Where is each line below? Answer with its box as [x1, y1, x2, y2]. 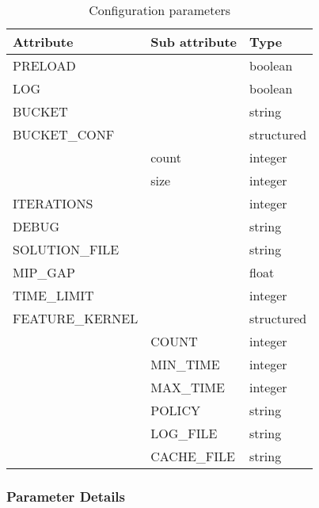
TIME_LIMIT [13, 286, 94, 304]
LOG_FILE [150, 424, 218, 442]
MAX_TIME [150, 378, 225, 396]
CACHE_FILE [150, 447, 235, 465]
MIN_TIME [150, 355, 220, 373]
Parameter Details [6, 486, 125, 506]
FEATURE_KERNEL [13, 309, 139, 327]
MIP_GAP [13, 263, 75, 281]
